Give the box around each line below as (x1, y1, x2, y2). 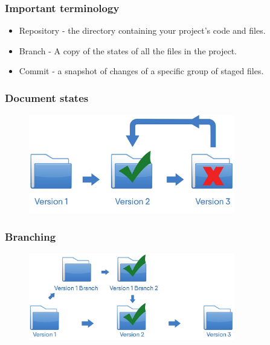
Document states (5, 90, 89, 105)
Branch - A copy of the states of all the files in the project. (19, 44, 237, 57)
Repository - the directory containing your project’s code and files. (19, 24, 266, 37)
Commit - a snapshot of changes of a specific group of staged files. (19, 65, 264, 77)
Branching (5, 229, 56, 244)
